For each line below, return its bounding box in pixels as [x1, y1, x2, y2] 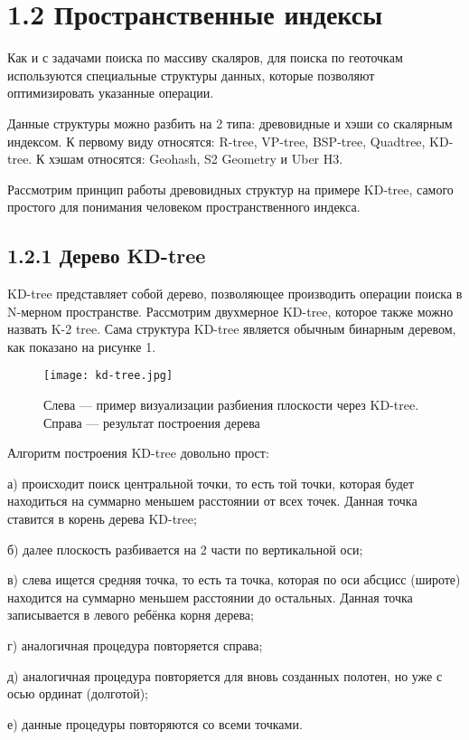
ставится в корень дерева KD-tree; [7, 509, 197, 528]
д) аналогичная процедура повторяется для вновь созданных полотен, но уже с [7, 666, 443, 685]
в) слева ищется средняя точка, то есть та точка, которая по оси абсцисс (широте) [7, 570, 461, 589]
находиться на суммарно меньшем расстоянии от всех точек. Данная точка [7, 491, 417, 510]
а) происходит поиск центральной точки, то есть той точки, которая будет [7, 473, 415, 492]
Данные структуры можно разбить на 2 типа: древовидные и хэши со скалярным [7, 113, 453, 132]
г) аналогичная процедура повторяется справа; [7, 636, 263, 655]
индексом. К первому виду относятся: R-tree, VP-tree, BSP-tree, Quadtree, [7, 131, 426, 150]
